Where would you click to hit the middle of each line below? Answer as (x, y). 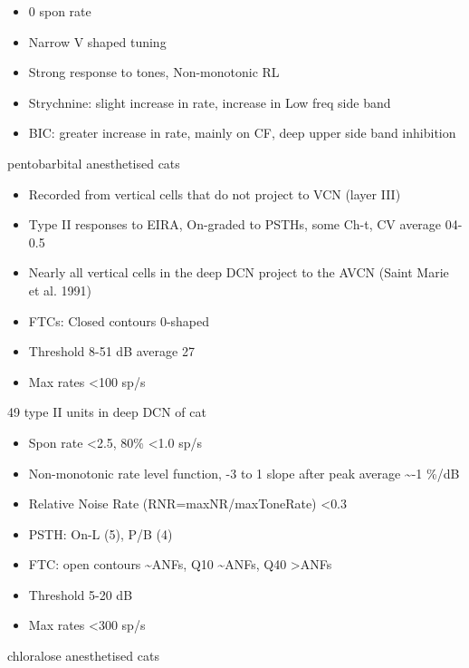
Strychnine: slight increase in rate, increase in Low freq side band (210, 102)
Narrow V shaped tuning (97, 41)
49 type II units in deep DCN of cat (107, 412)
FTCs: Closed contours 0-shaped (119, 320)
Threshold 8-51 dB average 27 (111, 351)
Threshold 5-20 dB (81, 594)
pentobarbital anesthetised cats (94, 163)
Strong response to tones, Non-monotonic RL (154, 72)
